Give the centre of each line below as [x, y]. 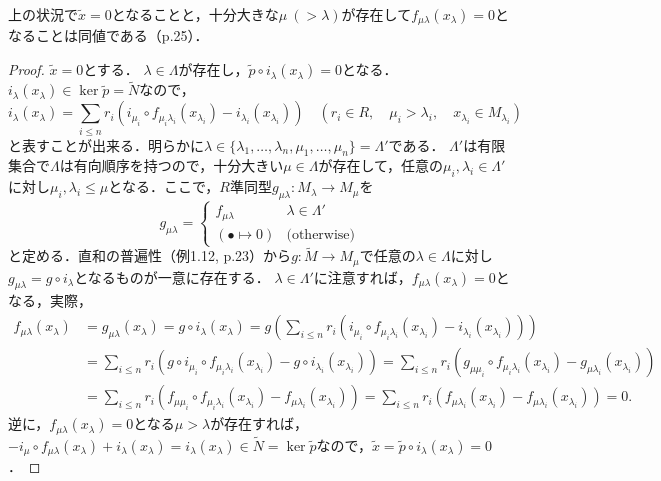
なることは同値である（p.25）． [108, 35]
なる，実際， [50, 300]
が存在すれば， [259, 423]
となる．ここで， [164, 186]
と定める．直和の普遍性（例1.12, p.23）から [150, 255]
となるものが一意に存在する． [172, 276]
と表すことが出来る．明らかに [106, 144]
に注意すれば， [362, 276]
